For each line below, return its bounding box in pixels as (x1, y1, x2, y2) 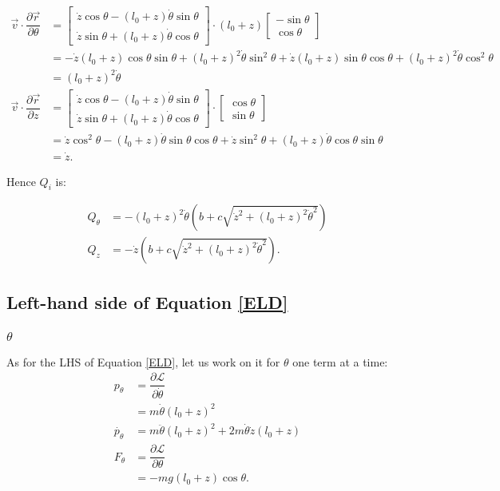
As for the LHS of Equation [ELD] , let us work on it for (6, 353, 280, 370)
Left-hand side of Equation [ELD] (6, 289, 288, 314)
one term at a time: (292, 353, 388, 370)
